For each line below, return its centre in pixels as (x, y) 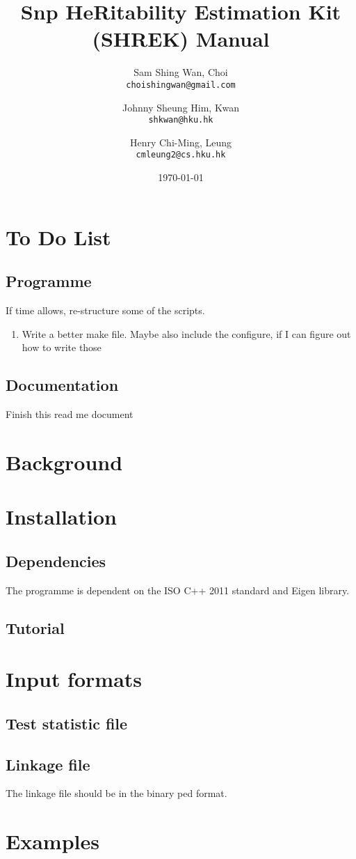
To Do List (58, 237)
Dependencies (56, 560)
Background (64, 462)
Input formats (74, 679)
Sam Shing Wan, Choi (181, 72)
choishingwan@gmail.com (181, 85)
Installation (61, 517)
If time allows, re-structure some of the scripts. (105, 310)
